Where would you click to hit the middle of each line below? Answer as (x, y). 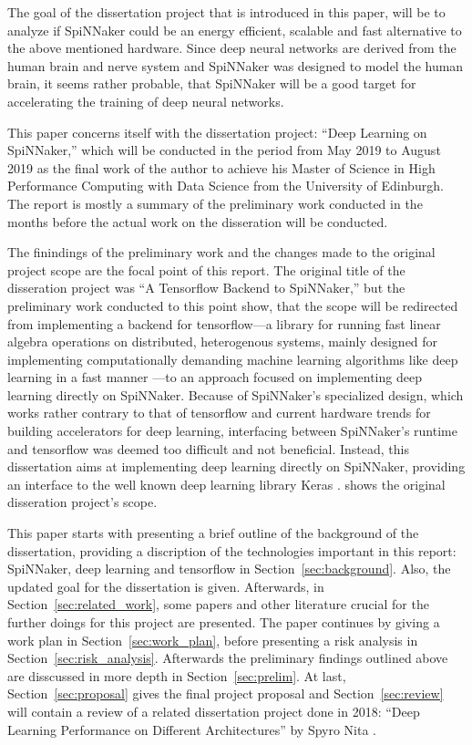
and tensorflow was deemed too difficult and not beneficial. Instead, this (208, 448)
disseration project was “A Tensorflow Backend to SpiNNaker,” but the (206, 288)
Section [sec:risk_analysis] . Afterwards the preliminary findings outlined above (228, 658)
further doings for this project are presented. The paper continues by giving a (224, 622)
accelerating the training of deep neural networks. (146, 101)
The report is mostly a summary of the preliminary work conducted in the (215, 203)
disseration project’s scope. (82, 502)
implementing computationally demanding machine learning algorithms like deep (233, 359)
